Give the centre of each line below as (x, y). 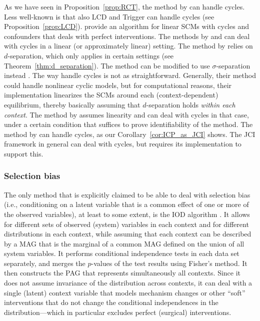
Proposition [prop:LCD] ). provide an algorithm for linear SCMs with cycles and (126, 26)
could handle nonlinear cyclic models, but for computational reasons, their (118, 85)
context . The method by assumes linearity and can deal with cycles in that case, (126, 114)
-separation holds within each (191, 104)
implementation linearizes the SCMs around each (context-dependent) (111, 95)
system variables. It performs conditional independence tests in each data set (122, 253)
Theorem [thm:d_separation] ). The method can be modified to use (107, 65)
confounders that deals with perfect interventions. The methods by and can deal (127, 36)
